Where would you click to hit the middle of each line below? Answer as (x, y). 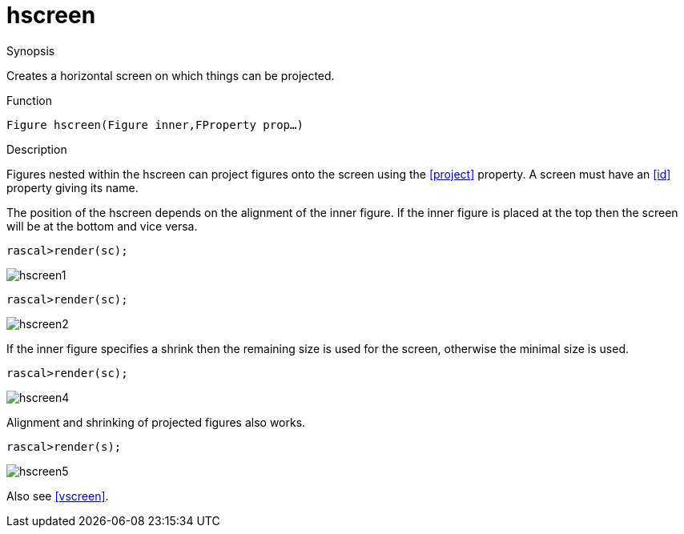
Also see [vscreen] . (58, 496)
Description (37, 149)
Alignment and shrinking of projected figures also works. (156, 422)
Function (29, 100)
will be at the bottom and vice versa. (102, 226)
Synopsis (31, 50)
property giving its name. (72, 187)
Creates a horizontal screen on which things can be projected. (171, 75)
